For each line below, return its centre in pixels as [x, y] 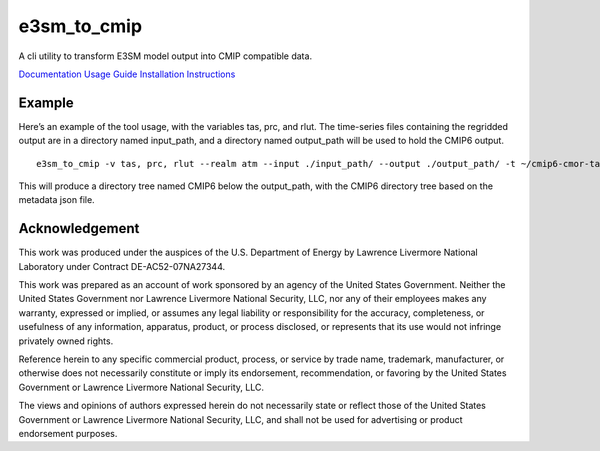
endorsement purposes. [68, 433]
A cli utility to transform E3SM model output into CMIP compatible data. [165, 56]
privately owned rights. [66, 341]
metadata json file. [56, 200]
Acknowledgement [79, 228]
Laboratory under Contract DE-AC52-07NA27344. [122, 266]
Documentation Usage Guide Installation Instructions [127, 74]
